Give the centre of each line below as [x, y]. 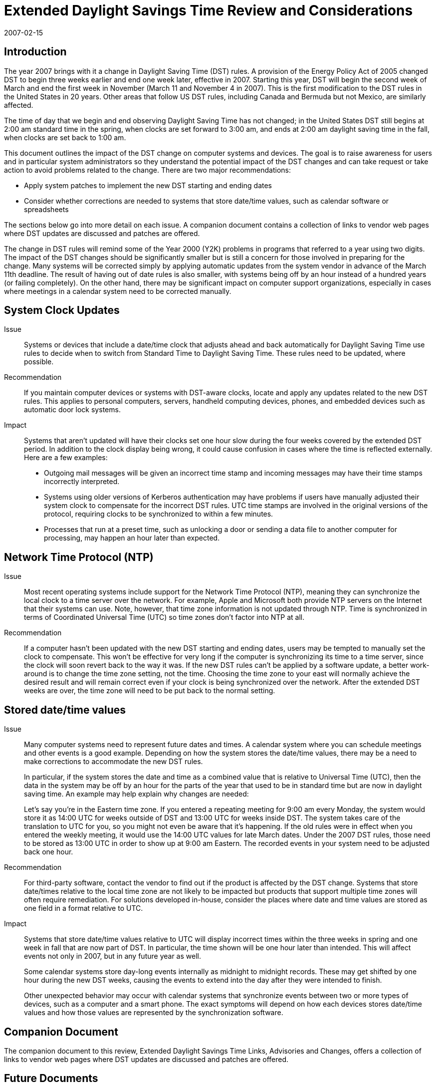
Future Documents [51, 1079]
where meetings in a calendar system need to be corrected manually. [118, 291]
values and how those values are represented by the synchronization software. [154, 1013]
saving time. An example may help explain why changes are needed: [136, 794]
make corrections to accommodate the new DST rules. [113, 762]
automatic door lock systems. [72, 410]
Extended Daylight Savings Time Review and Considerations [209, 10]
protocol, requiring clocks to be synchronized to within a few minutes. [159, 514]
